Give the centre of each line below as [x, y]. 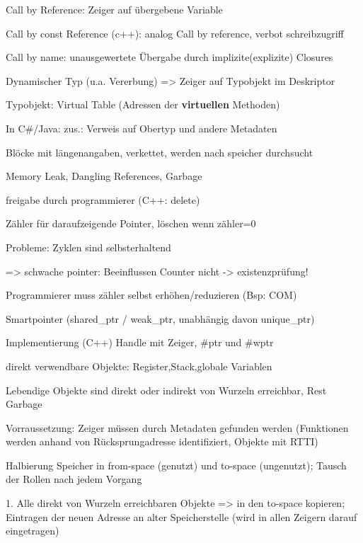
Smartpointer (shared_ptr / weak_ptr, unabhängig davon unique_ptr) [160, 318]
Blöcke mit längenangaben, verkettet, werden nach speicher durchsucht [160, 152]
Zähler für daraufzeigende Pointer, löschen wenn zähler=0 [131, 223]
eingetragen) [33, 531]
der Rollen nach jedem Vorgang [74, 479]
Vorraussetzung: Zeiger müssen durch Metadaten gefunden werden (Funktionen [177, 427]
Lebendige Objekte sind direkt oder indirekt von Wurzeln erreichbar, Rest [166, 390]
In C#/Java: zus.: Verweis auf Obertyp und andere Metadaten [142, 128]
